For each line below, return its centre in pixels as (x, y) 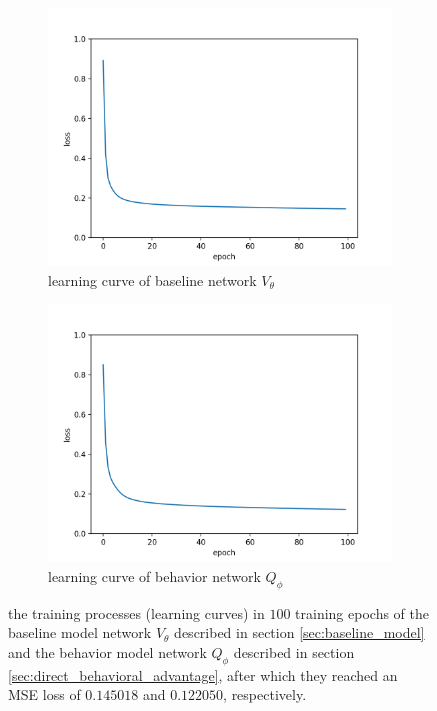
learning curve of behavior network (154, 575)
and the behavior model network (107, 651)
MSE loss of (44, 694)
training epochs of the (362, 612)
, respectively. (265, 694)
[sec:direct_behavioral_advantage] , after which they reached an (203, 674)
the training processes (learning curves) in (136, 612)
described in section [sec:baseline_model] (299, 632)
